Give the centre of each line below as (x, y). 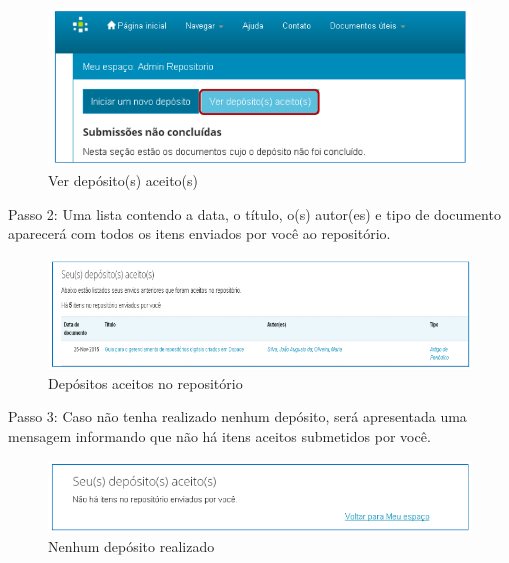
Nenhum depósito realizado (131, 546)
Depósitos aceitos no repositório (145, 382)
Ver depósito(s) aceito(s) (123, 179)
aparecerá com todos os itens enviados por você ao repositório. (199, 233)
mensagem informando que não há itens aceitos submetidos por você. (219, 436)
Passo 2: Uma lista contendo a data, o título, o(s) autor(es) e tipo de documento (254, 213)
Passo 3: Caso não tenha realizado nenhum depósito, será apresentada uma (237, 416)
